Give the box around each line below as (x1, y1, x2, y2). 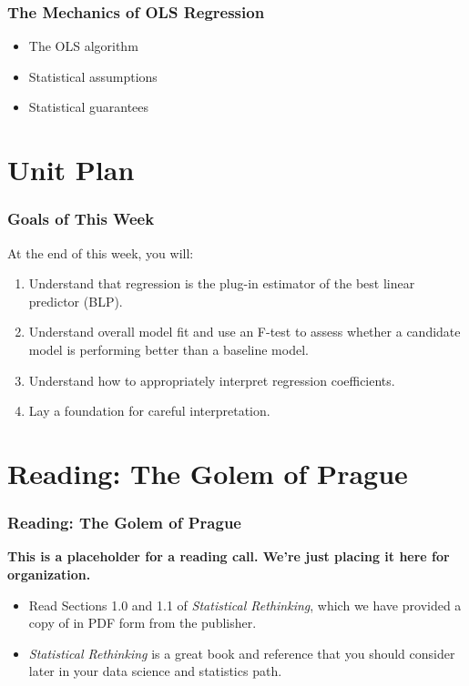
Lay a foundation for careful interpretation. (28, 401, 270, 420)
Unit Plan (7, 151, 135, 188)
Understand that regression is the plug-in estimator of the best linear (28, 274, 415, 293)
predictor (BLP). (28, 291, 123, 310)
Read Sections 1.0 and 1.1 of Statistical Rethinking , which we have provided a (28, 595, 462, 614)
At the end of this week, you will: (7, 243, 194, 262)
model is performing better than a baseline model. (28, 339, 309, 358)
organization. (7, 564, 91, 583)
